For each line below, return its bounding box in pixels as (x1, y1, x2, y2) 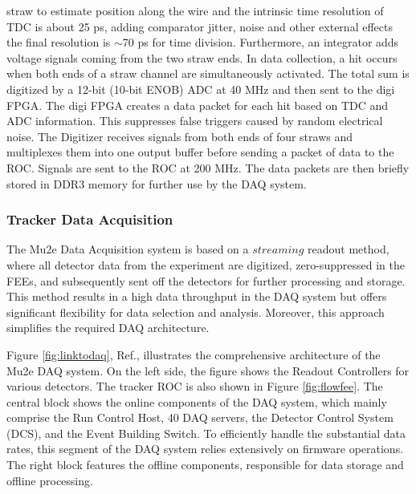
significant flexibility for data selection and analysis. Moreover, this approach (6, 303, 385, 320)
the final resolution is (6, 34, 111, 51)
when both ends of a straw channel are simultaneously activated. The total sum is (6, 65, 410, 82)
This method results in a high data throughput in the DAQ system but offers (6, 288, 387, 305)
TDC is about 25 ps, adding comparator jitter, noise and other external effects (6, 18, 393, 34)
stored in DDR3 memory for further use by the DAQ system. (6, 175, 307, 192)
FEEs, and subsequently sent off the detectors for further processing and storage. (6, 272, 406, 289)
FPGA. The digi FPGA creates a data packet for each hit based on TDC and (6, 96, 389, 113)
